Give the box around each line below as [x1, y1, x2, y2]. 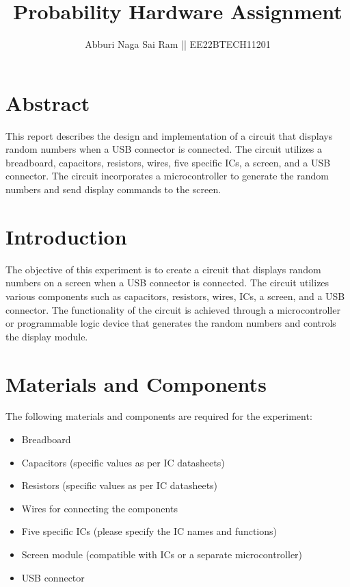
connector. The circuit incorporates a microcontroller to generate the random [5, 168, 329, 183]
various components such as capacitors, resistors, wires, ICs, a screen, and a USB [5, 288, 345, 303]
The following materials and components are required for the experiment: [5, 409, 312, 423]
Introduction [5, 222, 127, 250]
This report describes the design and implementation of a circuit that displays [5, 128, 333, 142]
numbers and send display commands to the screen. [5, 182, 221, 197]
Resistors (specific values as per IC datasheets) [21, 478, 218, 492]
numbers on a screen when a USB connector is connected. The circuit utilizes [5, 275, 329, 290]
